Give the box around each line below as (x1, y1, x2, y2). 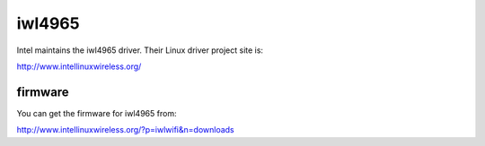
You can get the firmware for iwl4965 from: (16, 107, 177, 118)
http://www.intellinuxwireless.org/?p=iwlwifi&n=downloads (16, 125, 235, 135)
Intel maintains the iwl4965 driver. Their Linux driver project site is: (16, 45, 264, 56)
